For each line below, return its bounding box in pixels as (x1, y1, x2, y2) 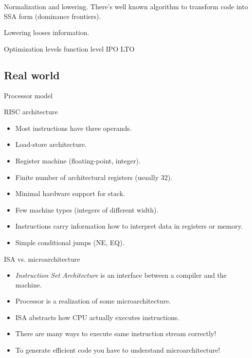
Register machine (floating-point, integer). (15, 155, 141, 165)
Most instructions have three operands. (15, 123, 132, 133)
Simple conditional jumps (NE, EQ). (15, 237, 125, 247)
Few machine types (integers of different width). (15, 204, 159, 215)
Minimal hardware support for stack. (15, 188, 125, 198)
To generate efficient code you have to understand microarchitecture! (15, 345, 220, 355)
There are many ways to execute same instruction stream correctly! (15, 328, 216, 339)
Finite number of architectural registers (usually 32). (15, 172, 173, 182)
